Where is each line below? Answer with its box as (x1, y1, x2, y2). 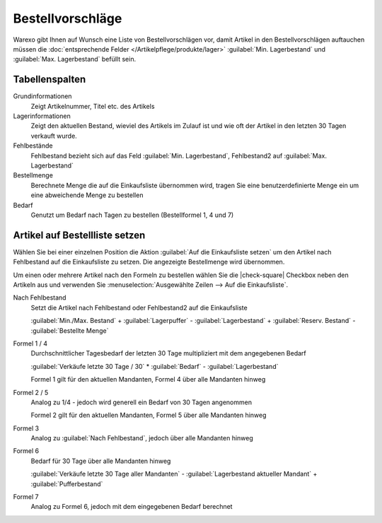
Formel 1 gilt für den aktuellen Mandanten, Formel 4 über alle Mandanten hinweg (30, 375, 266, 384)
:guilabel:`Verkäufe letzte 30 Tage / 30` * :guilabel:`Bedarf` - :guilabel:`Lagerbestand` (30, 362, 279, 370)
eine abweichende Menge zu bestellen (30, 191, 144, 199)
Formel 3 (13, 424, 39, 433)
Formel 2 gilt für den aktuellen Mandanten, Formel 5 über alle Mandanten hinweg (30, 411, 267, 420)
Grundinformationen (13, 92, 72, 100)
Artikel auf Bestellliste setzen (13, 229, 146, 241)
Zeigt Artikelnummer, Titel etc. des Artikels (30, 102, 155, 110)
